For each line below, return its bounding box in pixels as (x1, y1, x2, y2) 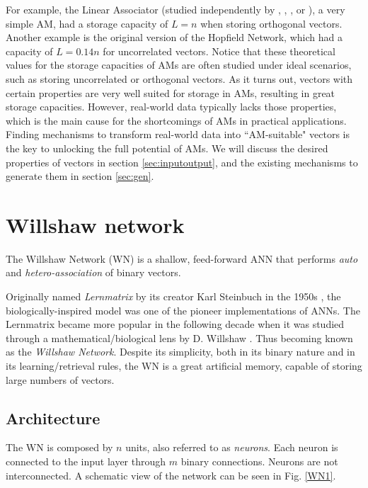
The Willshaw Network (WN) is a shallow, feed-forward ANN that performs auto (6, 251, 358, 266)
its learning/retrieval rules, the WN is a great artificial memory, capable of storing (6, 358, 362, 373)
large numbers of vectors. (6, 372, 115, 387)
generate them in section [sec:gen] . (6, 169, 154, 183)
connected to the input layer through (6, 453, 166, 468)
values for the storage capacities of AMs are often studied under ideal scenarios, (6, 57, 352, 72)
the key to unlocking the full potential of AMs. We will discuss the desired (6, 140, 328, 155)
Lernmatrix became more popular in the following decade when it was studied (6, 317, 345, 331)
